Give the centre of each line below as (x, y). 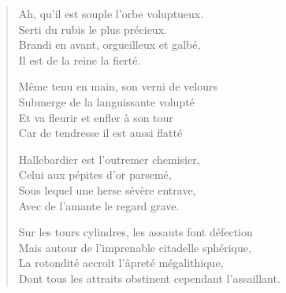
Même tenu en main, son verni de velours (118, 86)
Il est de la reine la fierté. (80, 59)
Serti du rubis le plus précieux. (93, 29)
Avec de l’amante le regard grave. (99, 205)
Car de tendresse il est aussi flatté (100, 133)
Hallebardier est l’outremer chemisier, (109, 159)
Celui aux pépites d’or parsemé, (95, 174)
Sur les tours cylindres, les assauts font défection (136, 232)
